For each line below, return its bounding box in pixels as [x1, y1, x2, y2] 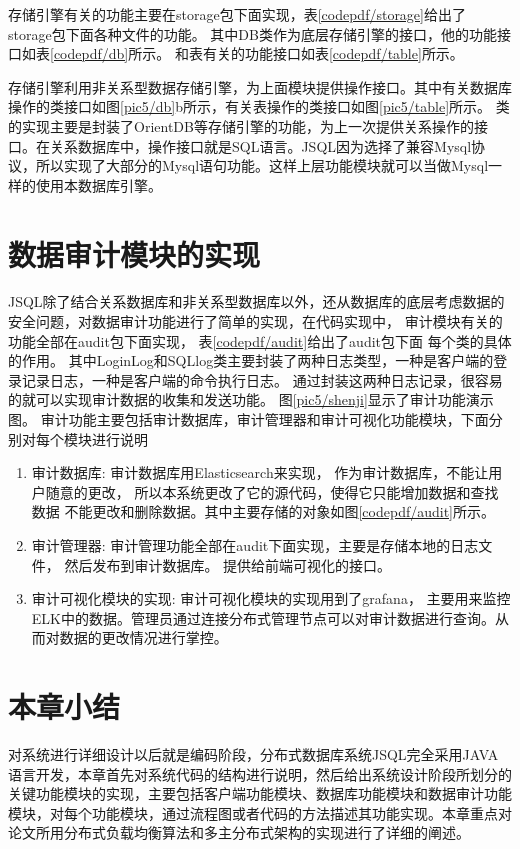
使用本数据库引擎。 [35, 174, 162, 195]
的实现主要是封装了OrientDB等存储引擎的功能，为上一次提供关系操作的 [8, 115, 474, 136]
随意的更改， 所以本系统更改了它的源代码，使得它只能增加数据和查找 [45, 481, 499, 502]
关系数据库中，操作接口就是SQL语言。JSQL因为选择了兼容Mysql [49, 135, 472, 156]
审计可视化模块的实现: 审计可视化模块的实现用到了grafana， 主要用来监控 [31, 588, 511, 609]
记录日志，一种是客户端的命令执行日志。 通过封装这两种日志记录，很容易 [21, 369, 503, 390]
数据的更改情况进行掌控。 [59, 627, 228, 648]
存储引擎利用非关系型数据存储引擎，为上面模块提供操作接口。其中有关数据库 [8, 76, 512, 97]
